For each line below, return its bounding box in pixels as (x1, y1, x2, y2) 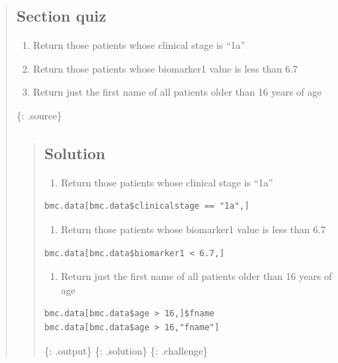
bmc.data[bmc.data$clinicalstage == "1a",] (44, 201, 250, 212)
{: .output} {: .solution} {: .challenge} (44, 343, 208, 357)
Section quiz (16, 5, 107, 27)
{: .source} (16, 108, 62, 122)
